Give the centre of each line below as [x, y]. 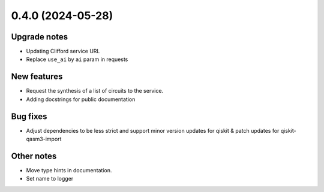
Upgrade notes [40, 37]
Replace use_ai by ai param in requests [77, 59]
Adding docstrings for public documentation [81, 99]
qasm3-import [44, 139]
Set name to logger [50, 179]
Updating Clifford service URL [63, 51]
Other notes [34, 156]
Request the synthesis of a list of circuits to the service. [95, 91]
